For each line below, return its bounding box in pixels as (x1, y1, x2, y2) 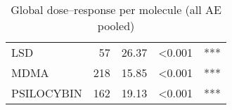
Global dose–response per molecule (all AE (11, 1, 221, 18)
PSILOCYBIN (11, 85, 82, 101)
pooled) (97, 18, 135, 34)
